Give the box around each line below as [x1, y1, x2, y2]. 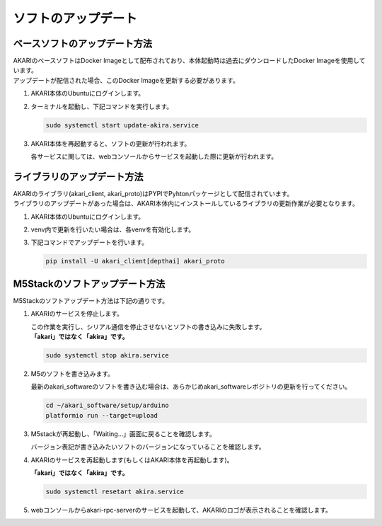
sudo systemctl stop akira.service [45, 351, 169, 360]
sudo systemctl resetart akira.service [45, 487, 184, 496]
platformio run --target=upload [45, 411, 158, 419]
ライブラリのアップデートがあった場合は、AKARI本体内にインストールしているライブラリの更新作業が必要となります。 [13, 199, 359, 208]
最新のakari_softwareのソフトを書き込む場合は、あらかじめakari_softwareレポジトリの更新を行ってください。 [30, 382, 352, 391]
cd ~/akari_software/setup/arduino [45, 401, 169, 410]
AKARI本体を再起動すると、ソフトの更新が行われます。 [30, 139, 191, 148]
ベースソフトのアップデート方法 [13, 38, 152, 50]
